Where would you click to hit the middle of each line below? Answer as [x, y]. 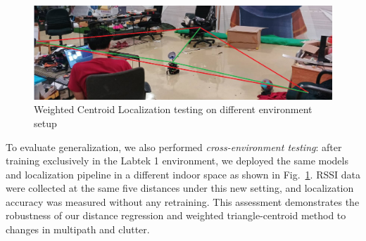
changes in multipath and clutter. [78, 229]
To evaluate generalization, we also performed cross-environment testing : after [174, 146]
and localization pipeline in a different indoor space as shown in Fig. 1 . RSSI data [183, 174]
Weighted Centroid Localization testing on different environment [173, 109]
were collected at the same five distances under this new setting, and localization [180, 188]
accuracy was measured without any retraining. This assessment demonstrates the [183, 201]
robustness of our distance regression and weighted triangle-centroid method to [176, 215]
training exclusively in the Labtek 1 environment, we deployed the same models [177, 161]
